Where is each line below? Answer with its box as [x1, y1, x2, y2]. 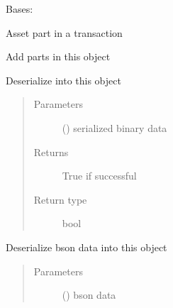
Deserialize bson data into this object [6, 239, 167, 254]
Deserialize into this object [6, 72, 121, 87]
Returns [33, 144, 69, 159]
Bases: [6, 1, 33, 16]
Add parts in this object [6, 49, 111, 64]
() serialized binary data [62, 120, 167, 135]
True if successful [62, 168, 137, 183]
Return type [33, 192, 87, 207]
